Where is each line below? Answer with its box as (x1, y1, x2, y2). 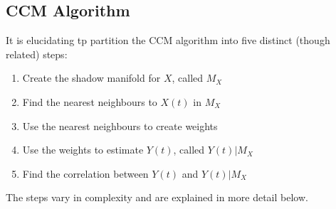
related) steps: (6, 46, 68, 61)
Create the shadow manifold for (22, 70, 161, 85)
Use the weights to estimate (22, 142, 144, 157)
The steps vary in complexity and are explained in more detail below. (6, 190, 308, 205)
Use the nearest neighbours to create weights (22, 118, 218, 133)
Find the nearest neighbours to (22, 94, 157, 109)
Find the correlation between (22, 166, 149, 181)
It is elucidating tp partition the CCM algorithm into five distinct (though (6, 33, 330, 48)
